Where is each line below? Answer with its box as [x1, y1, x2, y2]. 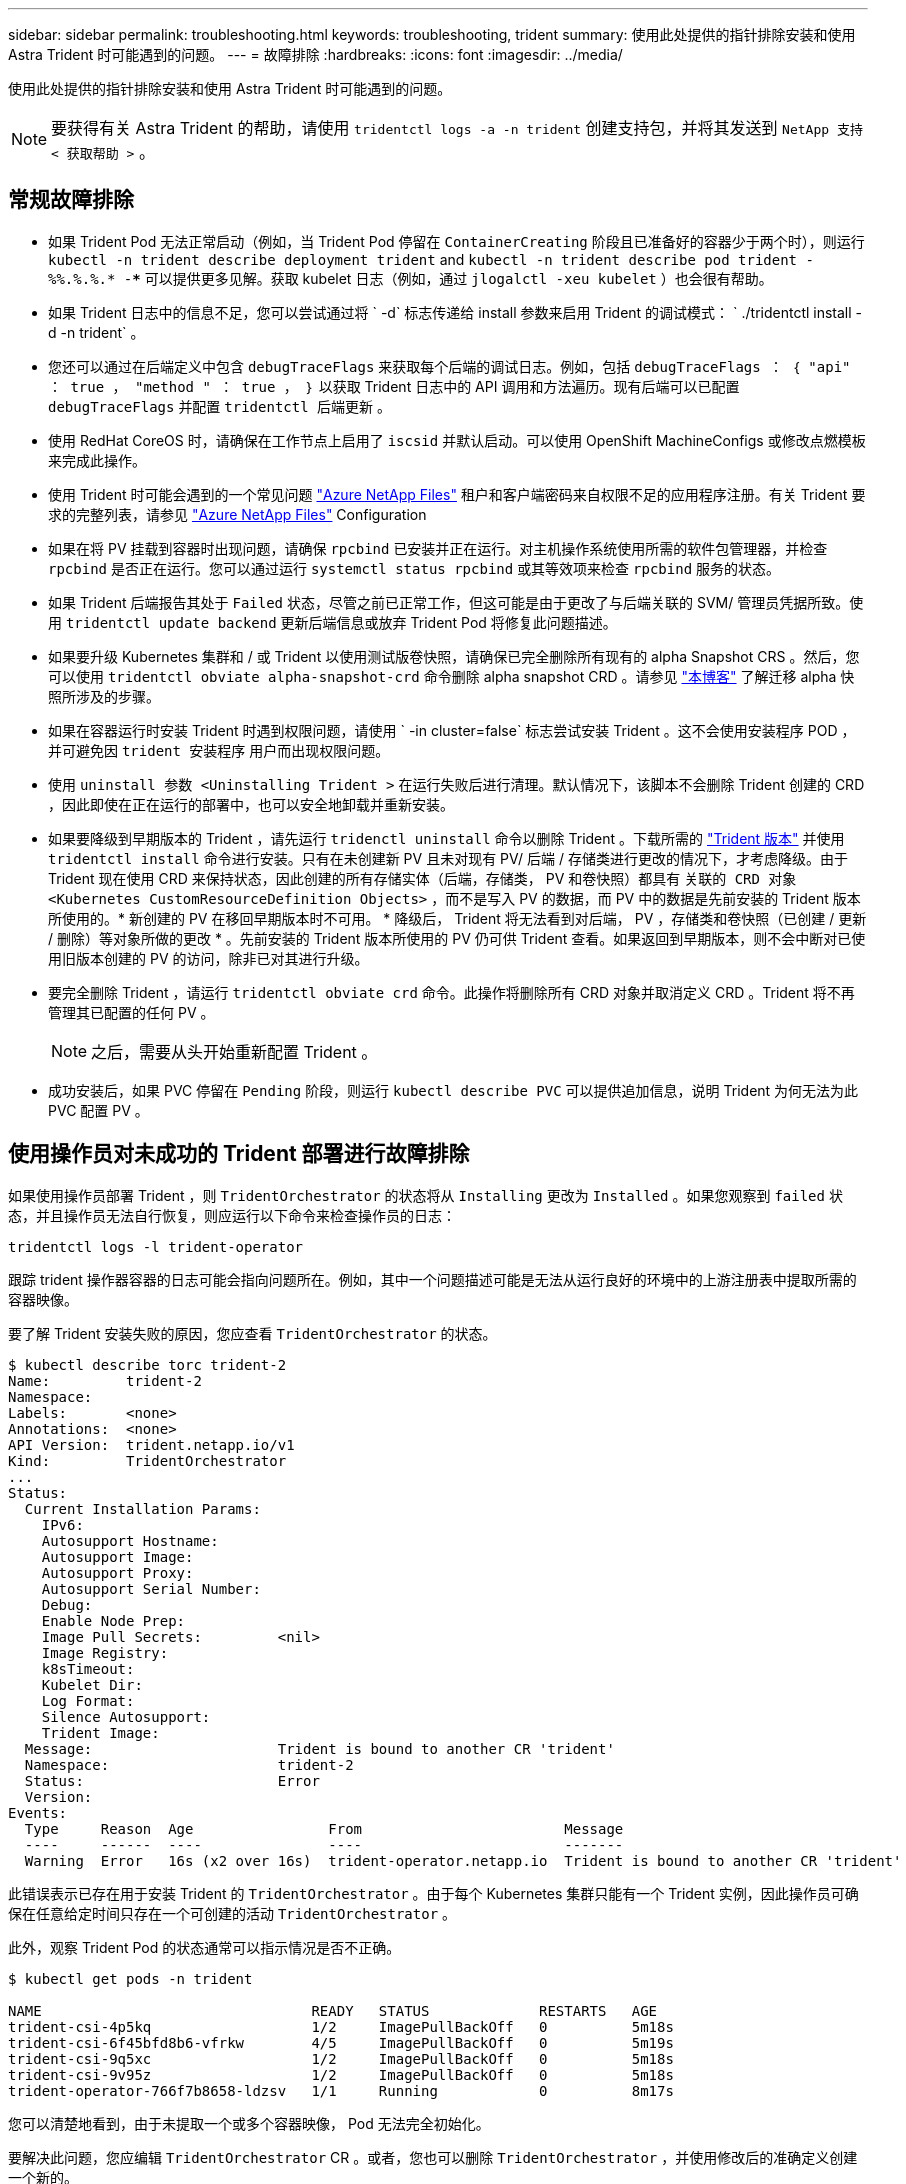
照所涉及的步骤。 [48, 687, 160, 705]
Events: [8, 1804, 68, 1821]
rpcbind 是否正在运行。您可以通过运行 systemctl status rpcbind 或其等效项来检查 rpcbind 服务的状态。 [48, 559, 781, 577]
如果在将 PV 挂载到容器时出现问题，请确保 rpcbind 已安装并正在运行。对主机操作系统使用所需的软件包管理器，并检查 [48, 539, 828, 557]
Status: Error [24, 1772, 320, 1789]
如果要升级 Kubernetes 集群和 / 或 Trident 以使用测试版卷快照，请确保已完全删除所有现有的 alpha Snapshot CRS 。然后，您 [48, 647, 860, 665]
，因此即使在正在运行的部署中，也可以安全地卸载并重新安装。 [48, 795, 454, 813]
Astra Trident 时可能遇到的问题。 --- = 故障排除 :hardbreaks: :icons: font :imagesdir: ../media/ [8, 46, 623, 63]
